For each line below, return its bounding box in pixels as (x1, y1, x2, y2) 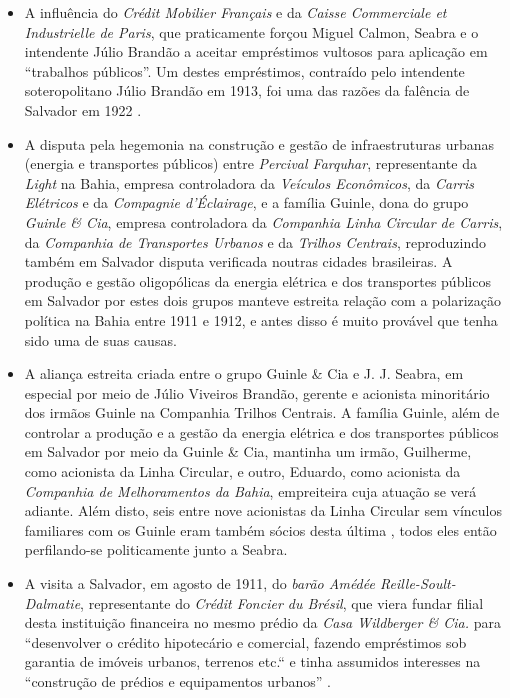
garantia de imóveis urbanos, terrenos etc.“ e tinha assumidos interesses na (24, 651, 481, 672)
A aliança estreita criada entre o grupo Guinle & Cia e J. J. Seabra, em (24, 363, 464, 384)
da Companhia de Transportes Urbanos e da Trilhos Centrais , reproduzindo (24, 231, 487, 252)
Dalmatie (24, 592, 81, 613)
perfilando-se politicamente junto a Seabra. (24, 539, 288, 560)
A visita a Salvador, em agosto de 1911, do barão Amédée (24, 573, 375, 594)
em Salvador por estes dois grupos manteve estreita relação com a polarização (24, 290, 501, 311)
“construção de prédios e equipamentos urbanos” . (24, 671, 331, 691)
